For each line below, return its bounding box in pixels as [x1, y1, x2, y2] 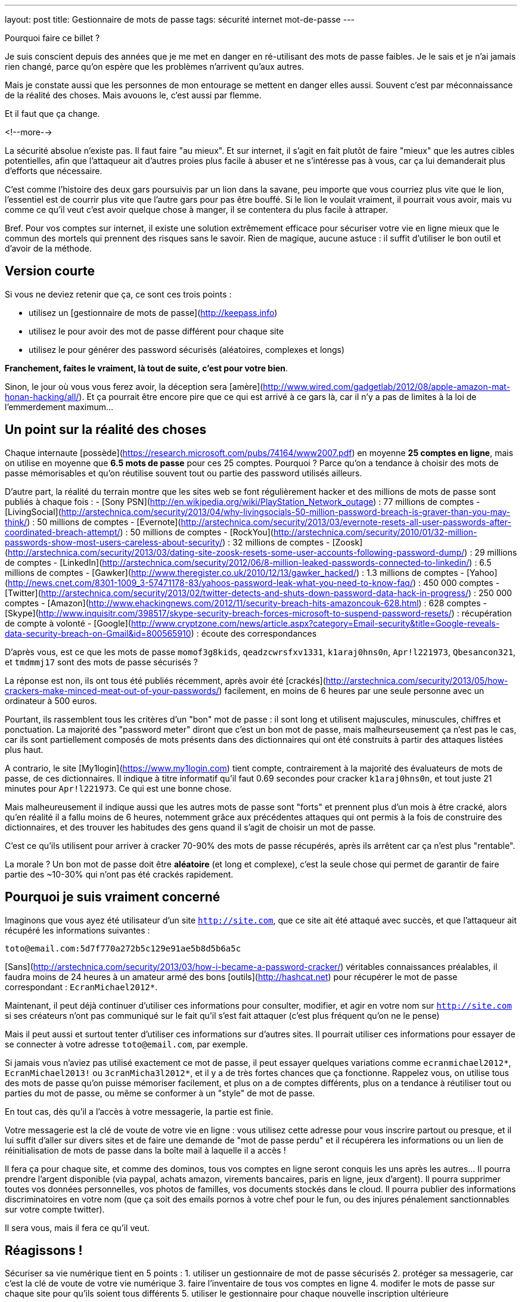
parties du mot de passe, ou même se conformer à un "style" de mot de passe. [5, 1087, 315, 1098]
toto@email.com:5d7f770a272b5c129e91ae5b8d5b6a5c [5, 943, 241, 953]
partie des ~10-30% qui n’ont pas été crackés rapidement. [5, 869, 234, 879]
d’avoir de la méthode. [5, 243, 92, 253]
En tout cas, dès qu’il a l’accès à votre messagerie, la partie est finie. [5, 1106, 274, 1117]
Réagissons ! [5, 1242, 83, 1258]
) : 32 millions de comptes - [222, 537, 330, 547]
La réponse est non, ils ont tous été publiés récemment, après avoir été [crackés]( [5, 675, 326, 686]
